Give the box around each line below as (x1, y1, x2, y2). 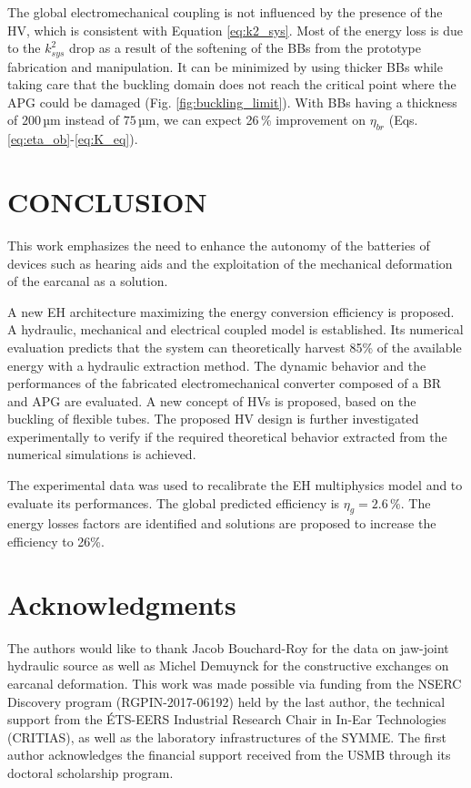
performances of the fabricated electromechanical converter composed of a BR (7, 374, 442, 393)
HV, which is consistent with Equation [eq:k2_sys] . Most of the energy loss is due (7, 20, 464, 39)
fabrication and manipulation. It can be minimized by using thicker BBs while (7, 56, 443, 76)
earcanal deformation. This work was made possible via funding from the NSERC (7, 673, 462, 692)
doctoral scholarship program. (7, 762, 174, 782)
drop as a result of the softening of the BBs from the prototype (68, 38, 422, 57)
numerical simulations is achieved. (7, 445, 196, 464)
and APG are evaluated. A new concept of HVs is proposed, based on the (7, 391, 416, 410)
